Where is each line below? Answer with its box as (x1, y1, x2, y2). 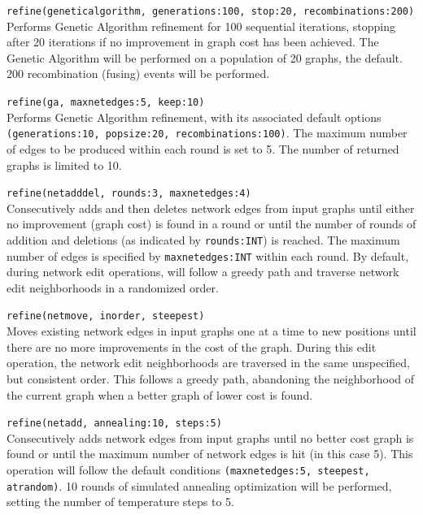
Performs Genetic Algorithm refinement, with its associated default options (7, 108, 382, 125)
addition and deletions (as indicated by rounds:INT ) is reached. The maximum (7, 231, 400, 248)
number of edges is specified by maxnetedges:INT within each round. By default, (7, 247, 409, 264)
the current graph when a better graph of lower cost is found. (7, 386, 313, 403)
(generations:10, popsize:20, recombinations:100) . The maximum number (7, 124, 408, 141)
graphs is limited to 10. (7, 156, 122, 173)
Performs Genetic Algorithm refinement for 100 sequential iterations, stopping (7, 17, 396, 34)
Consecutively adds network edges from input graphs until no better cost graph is (7, 429, 414, 446)
